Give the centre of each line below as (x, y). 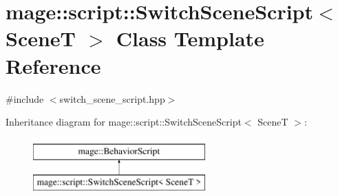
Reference (53, 65)
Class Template (190, 38)
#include (25, 98)
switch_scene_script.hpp (112, 98)
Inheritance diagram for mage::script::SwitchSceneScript (124, 122)
